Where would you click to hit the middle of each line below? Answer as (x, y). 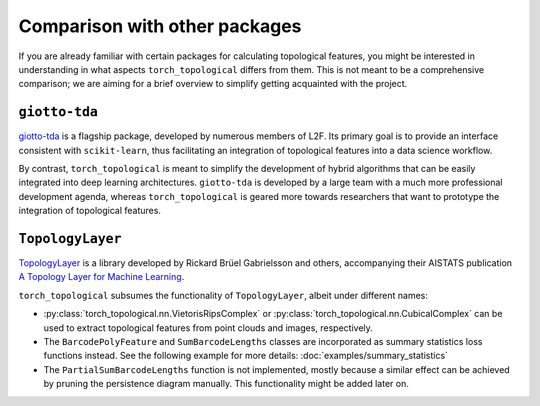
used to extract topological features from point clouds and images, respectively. (208, 327)
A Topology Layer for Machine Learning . (101, 277)
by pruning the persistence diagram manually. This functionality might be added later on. (226, 384)
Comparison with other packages (160, 26)
